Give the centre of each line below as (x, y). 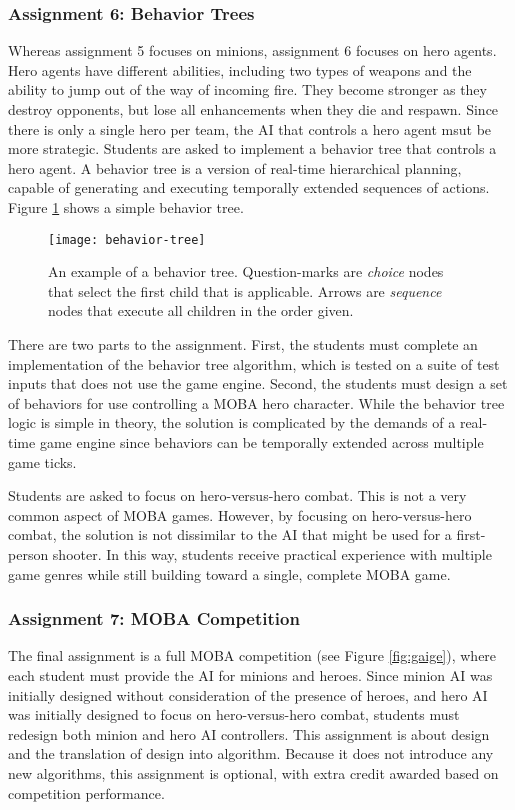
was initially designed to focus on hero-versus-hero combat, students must (234, 714)
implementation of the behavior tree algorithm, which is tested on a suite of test (254, 363)
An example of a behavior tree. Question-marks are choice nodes (246, 271)
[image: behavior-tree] (127, 239)
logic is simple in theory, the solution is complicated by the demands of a (232, 422)
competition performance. (86, 792)
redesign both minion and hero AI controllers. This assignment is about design (249, 733)
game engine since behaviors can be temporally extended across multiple (261, 441)
